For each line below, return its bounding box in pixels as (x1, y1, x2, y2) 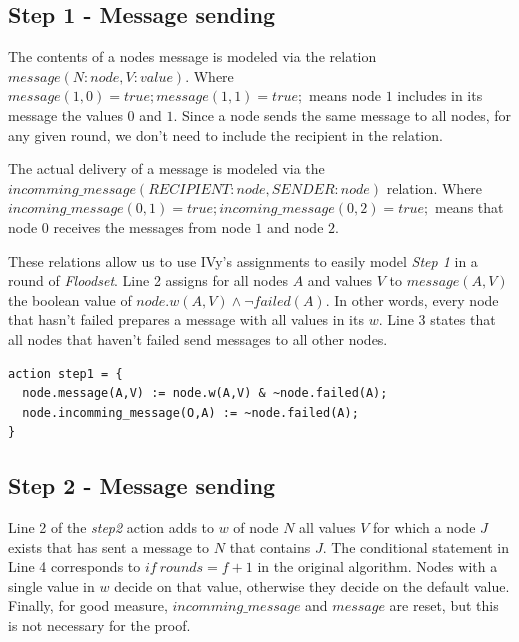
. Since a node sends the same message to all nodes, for (173, 104, 512, 125)
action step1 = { (8, 366, 123, 381)
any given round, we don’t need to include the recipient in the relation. (8, 124, 443, 145)
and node (266, 216, 324, 237)
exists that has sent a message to (8, 536, 210, 557)
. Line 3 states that (378, 309, 496, 330)
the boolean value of (8, 289, 132, 310)
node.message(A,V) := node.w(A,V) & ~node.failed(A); (22, 386, 388, 401)
